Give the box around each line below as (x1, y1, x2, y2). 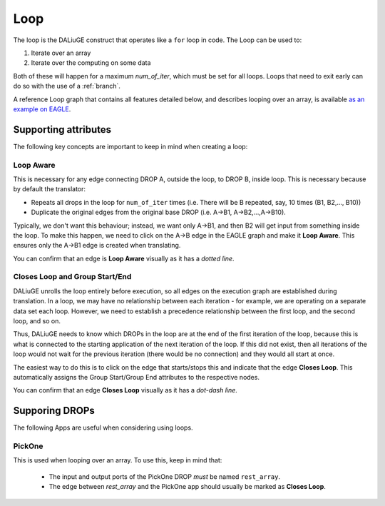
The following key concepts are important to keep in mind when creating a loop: (13, 142, 248, 151)
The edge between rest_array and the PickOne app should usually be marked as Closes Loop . (48, 482, 326, 491)
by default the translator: (13, 185, 86, 193)
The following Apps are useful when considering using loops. (13, 423, 193, 432)
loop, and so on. (13, 316, 61, 325)
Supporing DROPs (13, 405, 96, 417)
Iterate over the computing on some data (31, 59, 151, 67)
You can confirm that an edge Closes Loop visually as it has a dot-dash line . (13, 386, 238, 395)
